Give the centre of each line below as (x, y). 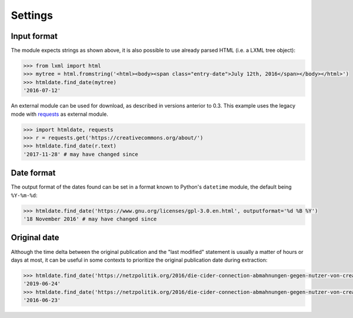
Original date (35, 238)
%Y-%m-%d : (24, 195)
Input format (34, 36)
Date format (33, 173)
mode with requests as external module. (59, 114)
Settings (32, 15)
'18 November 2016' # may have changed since (90, 219)
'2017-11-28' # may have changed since (81, 154)
